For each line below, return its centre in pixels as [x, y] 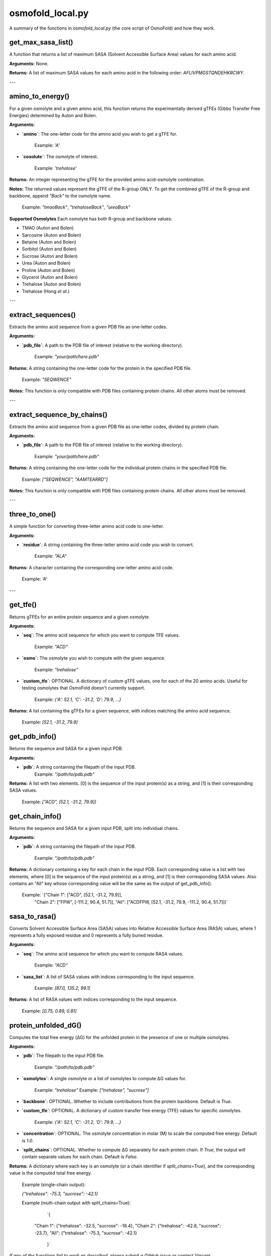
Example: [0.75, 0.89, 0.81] [49, 1011]
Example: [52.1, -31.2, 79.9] [50, 722]
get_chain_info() [35, 816]
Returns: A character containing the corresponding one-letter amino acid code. [92, 567]
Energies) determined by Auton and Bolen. [53, 115]
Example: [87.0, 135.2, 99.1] [62, 988]
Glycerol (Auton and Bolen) [50, 277]
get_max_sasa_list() [41, 42]
